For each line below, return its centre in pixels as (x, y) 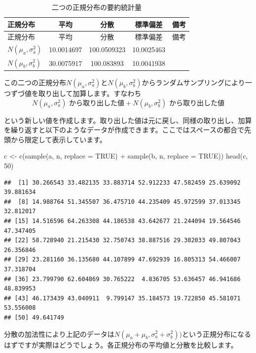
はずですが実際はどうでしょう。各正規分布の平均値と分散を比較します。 (121, 344)
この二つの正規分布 (35, 82)
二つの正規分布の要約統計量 (97, 7)
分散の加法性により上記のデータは (59, 334)
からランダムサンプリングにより (193, 82)
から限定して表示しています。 (58, 139)
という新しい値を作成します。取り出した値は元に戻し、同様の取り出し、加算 (128, 120)
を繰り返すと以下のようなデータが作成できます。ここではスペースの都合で (124, 130)
